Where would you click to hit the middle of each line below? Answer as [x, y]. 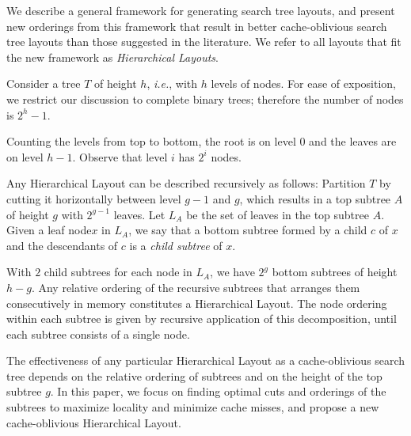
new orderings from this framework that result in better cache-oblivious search [197, 26]
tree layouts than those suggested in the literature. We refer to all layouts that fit [204, 42]
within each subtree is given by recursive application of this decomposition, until [202, 318]
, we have [232, 272]
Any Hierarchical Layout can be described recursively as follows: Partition [186, 183]
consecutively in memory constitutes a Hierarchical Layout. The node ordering [197, 303]
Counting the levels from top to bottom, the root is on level [151, 141]
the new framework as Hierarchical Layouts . [112, 57]
